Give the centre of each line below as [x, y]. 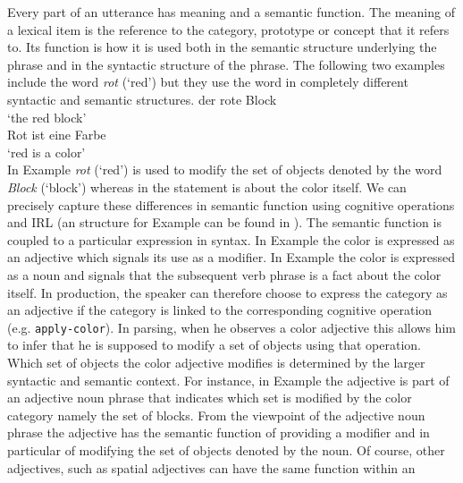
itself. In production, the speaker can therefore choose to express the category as [227, 292]
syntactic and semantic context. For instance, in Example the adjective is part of [228, 380]
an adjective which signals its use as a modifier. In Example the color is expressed [231, 257]
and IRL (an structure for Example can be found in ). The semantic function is [224, 222]
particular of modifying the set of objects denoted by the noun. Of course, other [226, 449]
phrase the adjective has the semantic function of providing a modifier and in [219, 432]
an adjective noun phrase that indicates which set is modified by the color [210, 398]
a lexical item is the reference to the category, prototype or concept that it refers [228, 29]
